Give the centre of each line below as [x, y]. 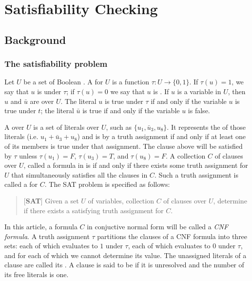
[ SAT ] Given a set [51, 200]
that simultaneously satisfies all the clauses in [79, 174]
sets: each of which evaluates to [51, 246]
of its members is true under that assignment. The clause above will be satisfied [124, 146]
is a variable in [199, 91]
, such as [119, 127]
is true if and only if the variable [131, 110]
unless [28, 155]
